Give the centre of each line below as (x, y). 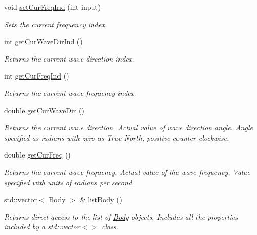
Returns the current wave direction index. (69, 58)
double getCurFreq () (37, 155)
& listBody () (101, 199)
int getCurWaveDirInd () (43, 41)
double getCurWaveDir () (44, 110)
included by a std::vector (42, 227)
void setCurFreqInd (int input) (53, 7)
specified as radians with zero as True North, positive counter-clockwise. (117, 137)
